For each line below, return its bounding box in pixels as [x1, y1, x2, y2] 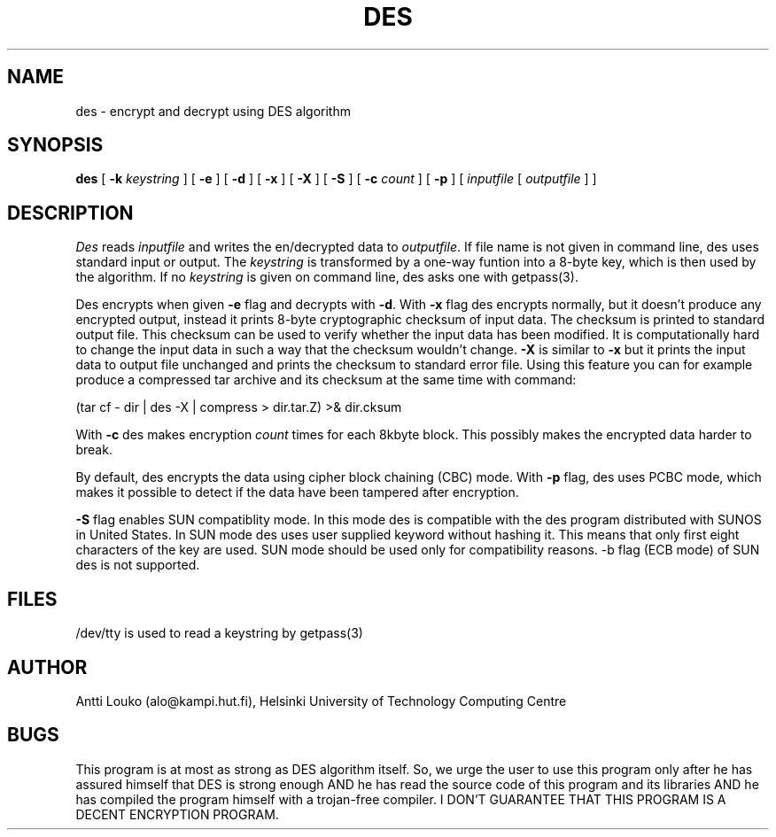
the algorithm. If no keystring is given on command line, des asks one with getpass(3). [75, 269, 578, 285]
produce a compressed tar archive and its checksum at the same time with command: [75, 372, 577, 388]
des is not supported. [75, 557, 200, 573]
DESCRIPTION [7, 201, 134, 224]
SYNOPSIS [7, 134, 104, 157]
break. [75, 442, 113, 458]
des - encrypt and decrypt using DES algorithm [75, 103, 351, 119]
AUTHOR [7, 655, 88, 678]
